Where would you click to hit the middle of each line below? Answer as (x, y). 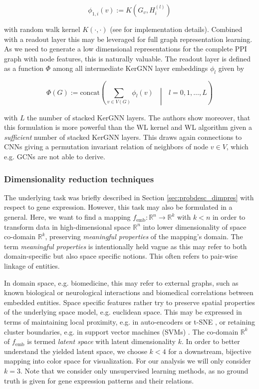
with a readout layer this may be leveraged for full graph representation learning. (128, 39)
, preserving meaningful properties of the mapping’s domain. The (144, 236)
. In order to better (211, 341)
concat (90, 93)
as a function (24, 68)
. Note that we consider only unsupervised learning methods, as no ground (134, 370)
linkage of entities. (32, 266)
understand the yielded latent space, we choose (76, 351)
